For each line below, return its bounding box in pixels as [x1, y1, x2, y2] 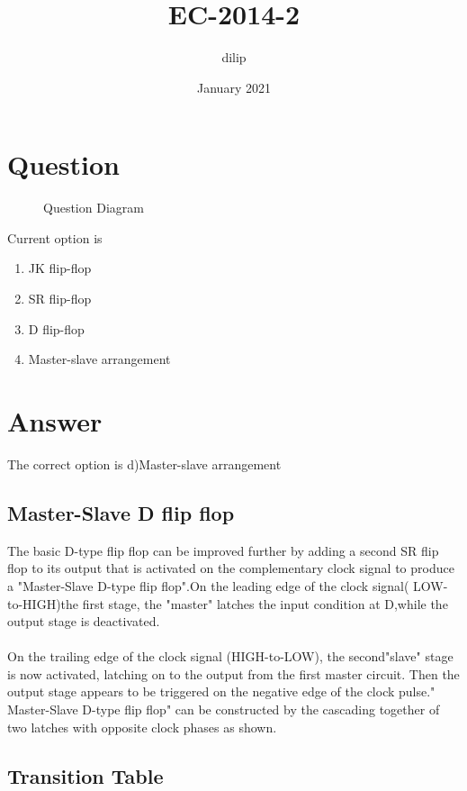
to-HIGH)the [7, 594, 79, 613]
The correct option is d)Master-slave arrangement [7, 454, 282, 473]
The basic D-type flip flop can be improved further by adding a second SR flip [7, 541, 439, 559]
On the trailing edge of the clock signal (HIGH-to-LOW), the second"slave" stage [7, 647, 454, 666]
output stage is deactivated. [7, 612, 160, 631]
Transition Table [7, 761, 164, 789]
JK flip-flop [28, 259, 92, 277]
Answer [7, 403, 103, 439]
